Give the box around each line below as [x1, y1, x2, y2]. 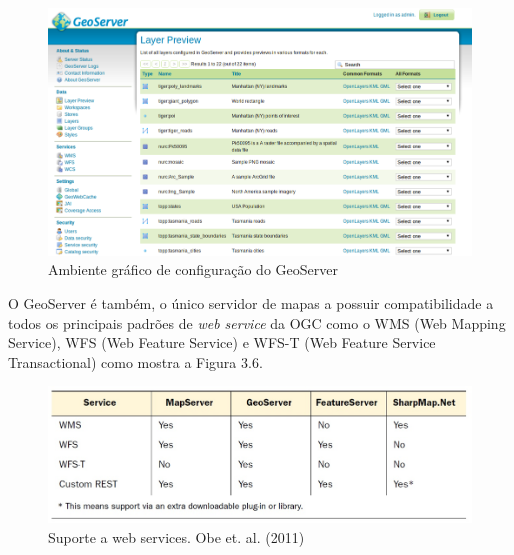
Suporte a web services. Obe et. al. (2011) [48, 527, 305, 548]
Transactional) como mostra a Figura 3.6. [8, 351, 263, 372]
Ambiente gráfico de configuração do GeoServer [48, 259, 338, 280]
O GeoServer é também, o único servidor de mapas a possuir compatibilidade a [8, 293, 494, 314]
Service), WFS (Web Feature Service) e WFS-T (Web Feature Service [8, 332, 436, 353]
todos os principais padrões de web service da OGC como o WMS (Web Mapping [8, 312, 506, 333]
